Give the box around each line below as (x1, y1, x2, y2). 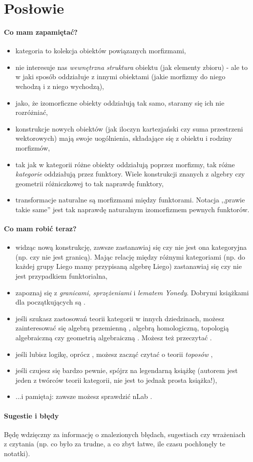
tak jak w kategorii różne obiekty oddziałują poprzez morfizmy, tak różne (15, 159, 235, 169)
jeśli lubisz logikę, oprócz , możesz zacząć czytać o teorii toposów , (15, 349, 213, 359)
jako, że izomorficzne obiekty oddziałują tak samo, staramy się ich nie (15, 97, 225, 108)
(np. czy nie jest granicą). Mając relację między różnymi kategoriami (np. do (15, 251, 245, 262)
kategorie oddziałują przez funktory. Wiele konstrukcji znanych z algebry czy (15, 169, 245, 179)
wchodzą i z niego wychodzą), (15, 81, 104, 91)
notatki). (4, 448, 30, 458)
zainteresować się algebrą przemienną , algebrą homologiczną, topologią (15, 323, 229, 333)
